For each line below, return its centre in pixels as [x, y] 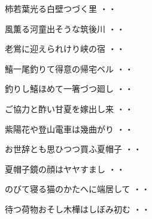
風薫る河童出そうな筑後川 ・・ [65, 28]
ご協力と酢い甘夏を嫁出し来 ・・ [69, 108]
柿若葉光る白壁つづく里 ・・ [61, 8]
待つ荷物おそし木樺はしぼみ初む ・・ [77, 209]
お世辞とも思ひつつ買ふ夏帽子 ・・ [73, 149]
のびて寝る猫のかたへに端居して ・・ [77, 189]
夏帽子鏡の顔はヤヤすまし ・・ [65, 169]
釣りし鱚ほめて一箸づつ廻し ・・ [69, 89]
